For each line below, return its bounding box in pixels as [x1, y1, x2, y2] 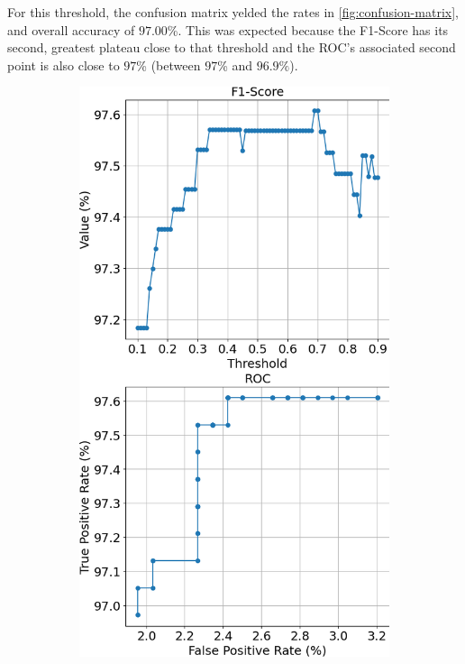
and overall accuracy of [7, 20, 135, 39]
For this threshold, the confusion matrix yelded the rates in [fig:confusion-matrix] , [7, 3, 459, 21]
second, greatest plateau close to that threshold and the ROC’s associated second [7, 38, 456, 57]
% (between [136, 55, 201, 74]
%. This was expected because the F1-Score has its [167, 20, 449, 39]
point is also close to [7, 55, 120, 74]
